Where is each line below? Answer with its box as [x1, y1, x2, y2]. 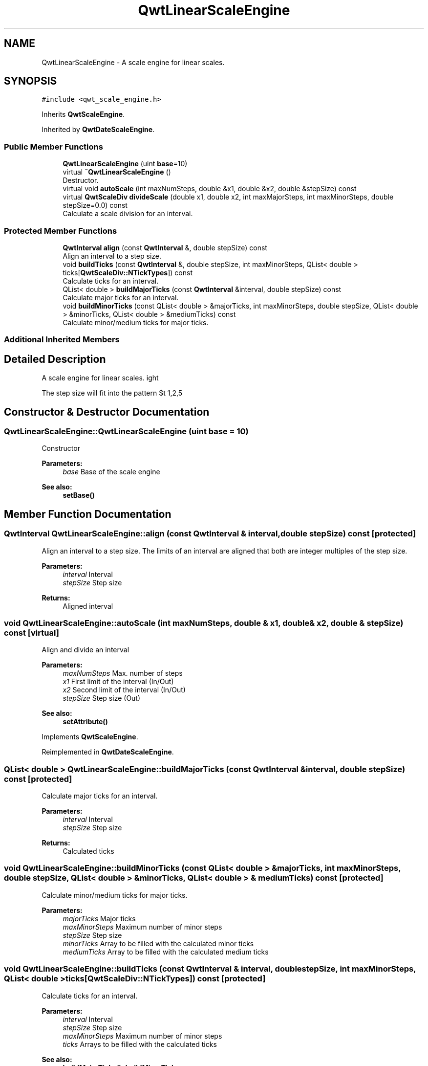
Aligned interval [63, 601, 113, 610]
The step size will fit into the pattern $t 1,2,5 [42, 389, 183, 398]
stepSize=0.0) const [63, 201, 128, 210]
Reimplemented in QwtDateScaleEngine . [42, 748, 174, 756]
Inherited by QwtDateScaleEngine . [42, 125, 155, 134]
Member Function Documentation [4, 508, 171, 520]
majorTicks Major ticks [63, 914, 136, 923]
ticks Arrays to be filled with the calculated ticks [63, 1040, 217, 1048]
